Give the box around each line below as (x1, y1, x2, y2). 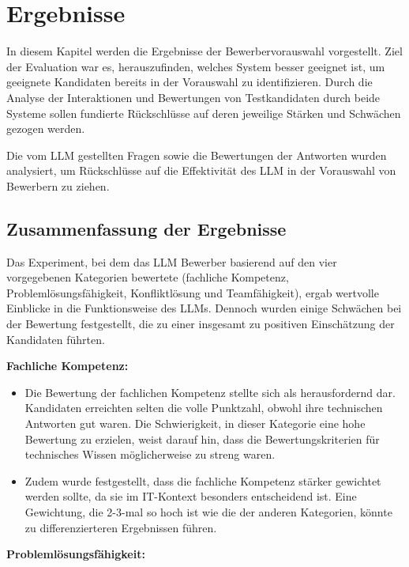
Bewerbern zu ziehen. (6, 177, 110, 194)
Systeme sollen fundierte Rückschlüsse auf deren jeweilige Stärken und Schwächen (6, 104, 401, 121)
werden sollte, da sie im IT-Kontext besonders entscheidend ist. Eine (24, 488, 357, 505)
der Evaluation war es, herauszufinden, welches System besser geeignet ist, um (6, 58, 385, 74)
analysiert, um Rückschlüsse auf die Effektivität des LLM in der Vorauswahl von (6, 162, 396, 179)
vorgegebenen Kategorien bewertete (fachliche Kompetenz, (6, 269, 289, 285)
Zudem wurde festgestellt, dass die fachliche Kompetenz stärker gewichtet (24, 472, 381, 489)
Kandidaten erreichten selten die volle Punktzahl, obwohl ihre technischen (24, 399, 383, 416)
